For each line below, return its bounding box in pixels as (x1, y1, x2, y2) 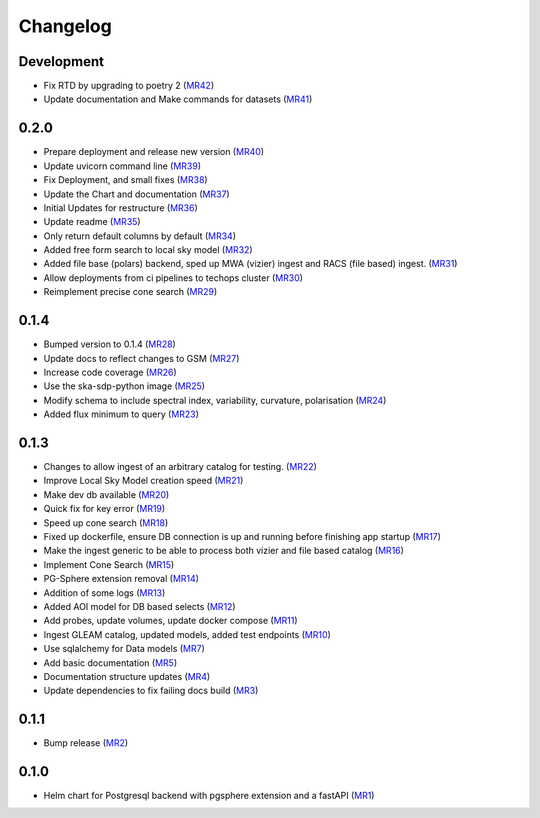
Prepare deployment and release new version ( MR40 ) (43, 146, 265, 158)
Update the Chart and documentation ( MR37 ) (43, 188, 230, 200)
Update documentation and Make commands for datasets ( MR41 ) (43, 93, 313, 105)
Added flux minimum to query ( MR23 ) (43, 408, 200, 420)
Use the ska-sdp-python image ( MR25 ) (43, 380, 205, 392)
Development (18, 53, 105, 70)
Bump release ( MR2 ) (43, 737, 129, 749)
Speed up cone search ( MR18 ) (43, 516, 169, 529)
